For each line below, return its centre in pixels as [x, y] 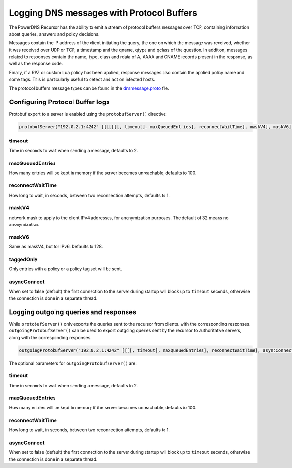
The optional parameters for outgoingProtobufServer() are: [73, 363]
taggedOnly [23, 260]
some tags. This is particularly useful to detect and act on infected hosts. [82, 79]
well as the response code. [36, 63]
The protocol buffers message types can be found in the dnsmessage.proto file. [89, 88]
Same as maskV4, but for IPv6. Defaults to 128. [56, 247]
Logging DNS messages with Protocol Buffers [103, 13]
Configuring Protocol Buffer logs [59, 102]
